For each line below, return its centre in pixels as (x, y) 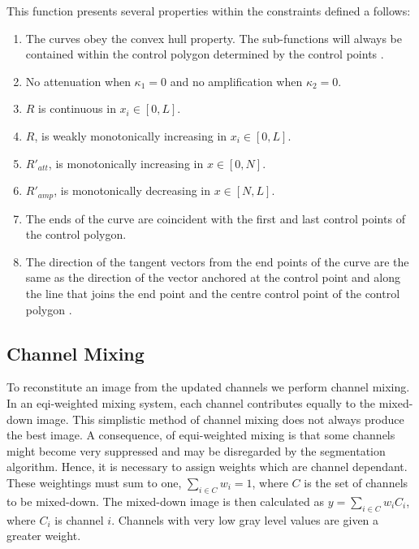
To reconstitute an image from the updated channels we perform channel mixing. (208, 387)
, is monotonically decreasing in (132, 190)
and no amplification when (236, 81)
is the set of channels (356, 482)
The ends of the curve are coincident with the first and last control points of (215, 218)
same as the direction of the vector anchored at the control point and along (213, 277)
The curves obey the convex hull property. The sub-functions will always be (214, 38)
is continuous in (77, 108)
